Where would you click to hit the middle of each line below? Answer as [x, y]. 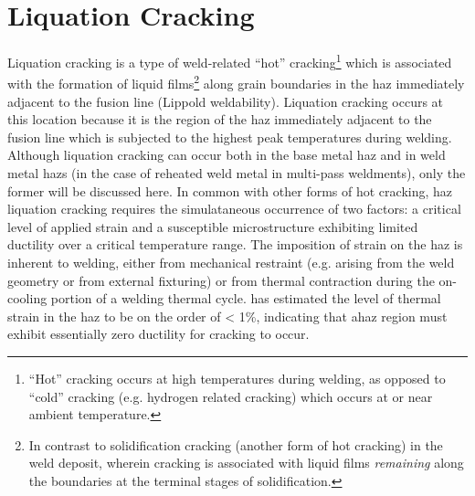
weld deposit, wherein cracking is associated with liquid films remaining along [246, 463]
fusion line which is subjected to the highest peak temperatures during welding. [230, 137]
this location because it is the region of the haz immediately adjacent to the [220, 119]
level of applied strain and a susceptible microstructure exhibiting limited [213, 226]
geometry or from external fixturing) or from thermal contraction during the [221, 280]
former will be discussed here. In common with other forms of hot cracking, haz [230, 190]
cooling [27, 298]
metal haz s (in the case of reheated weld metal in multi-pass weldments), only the [237, 173]
